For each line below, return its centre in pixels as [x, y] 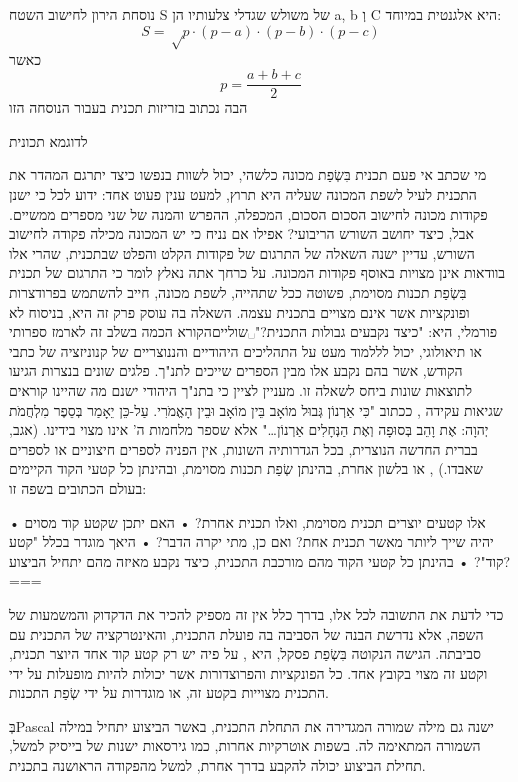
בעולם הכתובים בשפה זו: [78, 487]
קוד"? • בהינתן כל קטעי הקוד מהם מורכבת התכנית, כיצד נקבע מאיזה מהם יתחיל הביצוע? [260, 560]
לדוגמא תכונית [48, 140]
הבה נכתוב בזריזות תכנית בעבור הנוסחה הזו [128, 107]
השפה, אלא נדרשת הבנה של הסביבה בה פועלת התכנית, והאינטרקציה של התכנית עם [246, 633]
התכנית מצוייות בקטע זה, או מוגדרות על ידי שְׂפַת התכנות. [169, 692]
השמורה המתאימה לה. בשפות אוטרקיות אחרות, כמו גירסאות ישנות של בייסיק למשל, [245, 745]
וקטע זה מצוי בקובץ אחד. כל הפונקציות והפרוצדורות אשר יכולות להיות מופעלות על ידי [248, 672]
